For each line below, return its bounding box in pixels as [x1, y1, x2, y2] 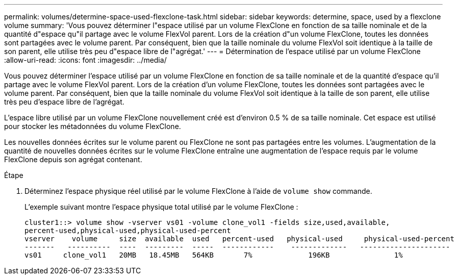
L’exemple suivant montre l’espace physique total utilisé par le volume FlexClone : [24, 202, 298, 211]
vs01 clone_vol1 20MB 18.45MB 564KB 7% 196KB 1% [24, 251, 403, 259]
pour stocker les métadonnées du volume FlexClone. [4, 122, 181, 131]
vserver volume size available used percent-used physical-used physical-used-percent [24, 235, 454, 243]
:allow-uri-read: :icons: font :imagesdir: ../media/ [4, 56, 167, 64]
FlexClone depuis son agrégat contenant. [4, 155, 142, 164]
